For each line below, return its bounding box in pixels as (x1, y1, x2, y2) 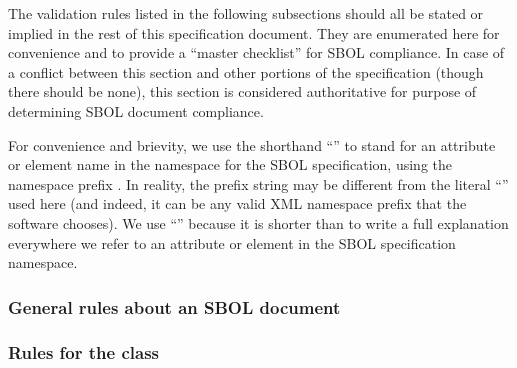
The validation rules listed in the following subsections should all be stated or (8, 3, 484, 23)
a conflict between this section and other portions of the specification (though (8, 61, 484, 82)
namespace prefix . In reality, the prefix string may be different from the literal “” (8, 173, 509, 194)
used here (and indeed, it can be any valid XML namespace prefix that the (8, 193, 467, 214)
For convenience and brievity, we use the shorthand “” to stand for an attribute (8, 134, 496, 155)
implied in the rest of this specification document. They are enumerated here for (8, 22, 500, 43)
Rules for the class (8, 340, 159, 365)
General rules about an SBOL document (8, 294, 341, 319)
